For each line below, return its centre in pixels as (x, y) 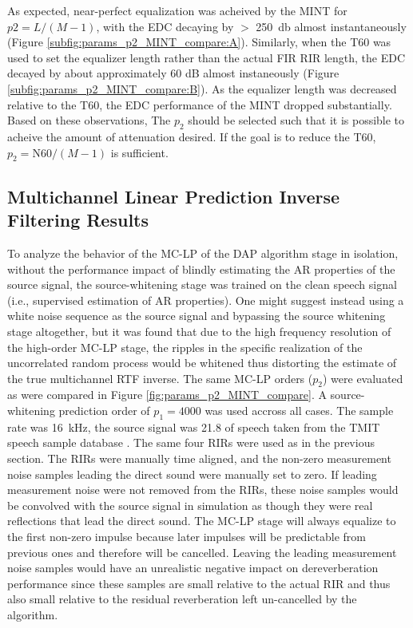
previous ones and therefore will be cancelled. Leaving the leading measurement (202, 552)
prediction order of (104, 411)
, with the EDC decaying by (165, 26)
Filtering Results (78, 220)
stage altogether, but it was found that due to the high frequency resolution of (199, 331)
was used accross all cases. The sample (299, 411)
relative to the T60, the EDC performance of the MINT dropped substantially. (200, 104)
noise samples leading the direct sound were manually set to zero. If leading (192, 474)
